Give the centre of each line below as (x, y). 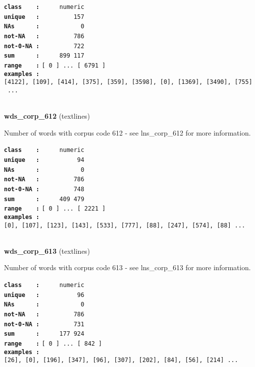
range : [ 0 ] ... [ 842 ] (53, 343)
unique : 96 (44, 295)
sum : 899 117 (44, 56)
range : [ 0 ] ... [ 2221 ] (55, 209)
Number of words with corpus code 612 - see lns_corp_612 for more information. (127, 132)
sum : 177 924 (44, 334)
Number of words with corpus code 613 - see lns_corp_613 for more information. (127, 267)
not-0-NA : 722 (44, 46)
